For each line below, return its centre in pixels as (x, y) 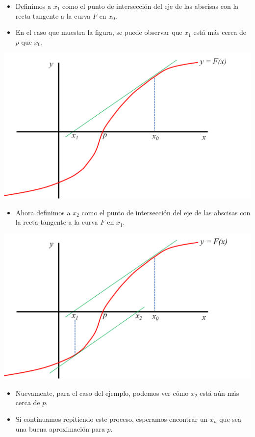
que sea (230, 419)
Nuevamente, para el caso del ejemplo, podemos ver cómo (102, 393)
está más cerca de (220, 32)
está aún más (219, 393)
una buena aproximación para (60, 428)
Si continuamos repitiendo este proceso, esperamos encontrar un (112, 419)
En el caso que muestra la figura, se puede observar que (99, 32)
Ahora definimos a (43, 212)
